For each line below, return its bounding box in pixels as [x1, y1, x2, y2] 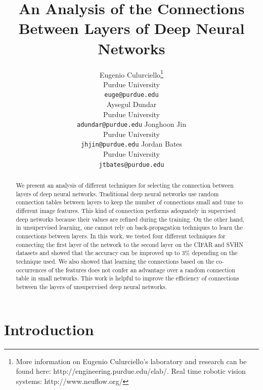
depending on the [192, 249, 238, 257]
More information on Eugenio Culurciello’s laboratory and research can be [16, 356, 247, 366]
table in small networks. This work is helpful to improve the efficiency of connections [16, 274, 239, 282]
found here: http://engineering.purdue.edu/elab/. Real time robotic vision [16, 366, 246, 376]
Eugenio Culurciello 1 [100, 67, 163, 80]
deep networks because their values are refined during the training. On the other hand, [16, 215, 245, 223]
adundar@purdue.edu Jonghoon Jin [77, 119, 186, 129]
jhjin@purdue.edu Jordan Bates [80, 138, 183, 149]
